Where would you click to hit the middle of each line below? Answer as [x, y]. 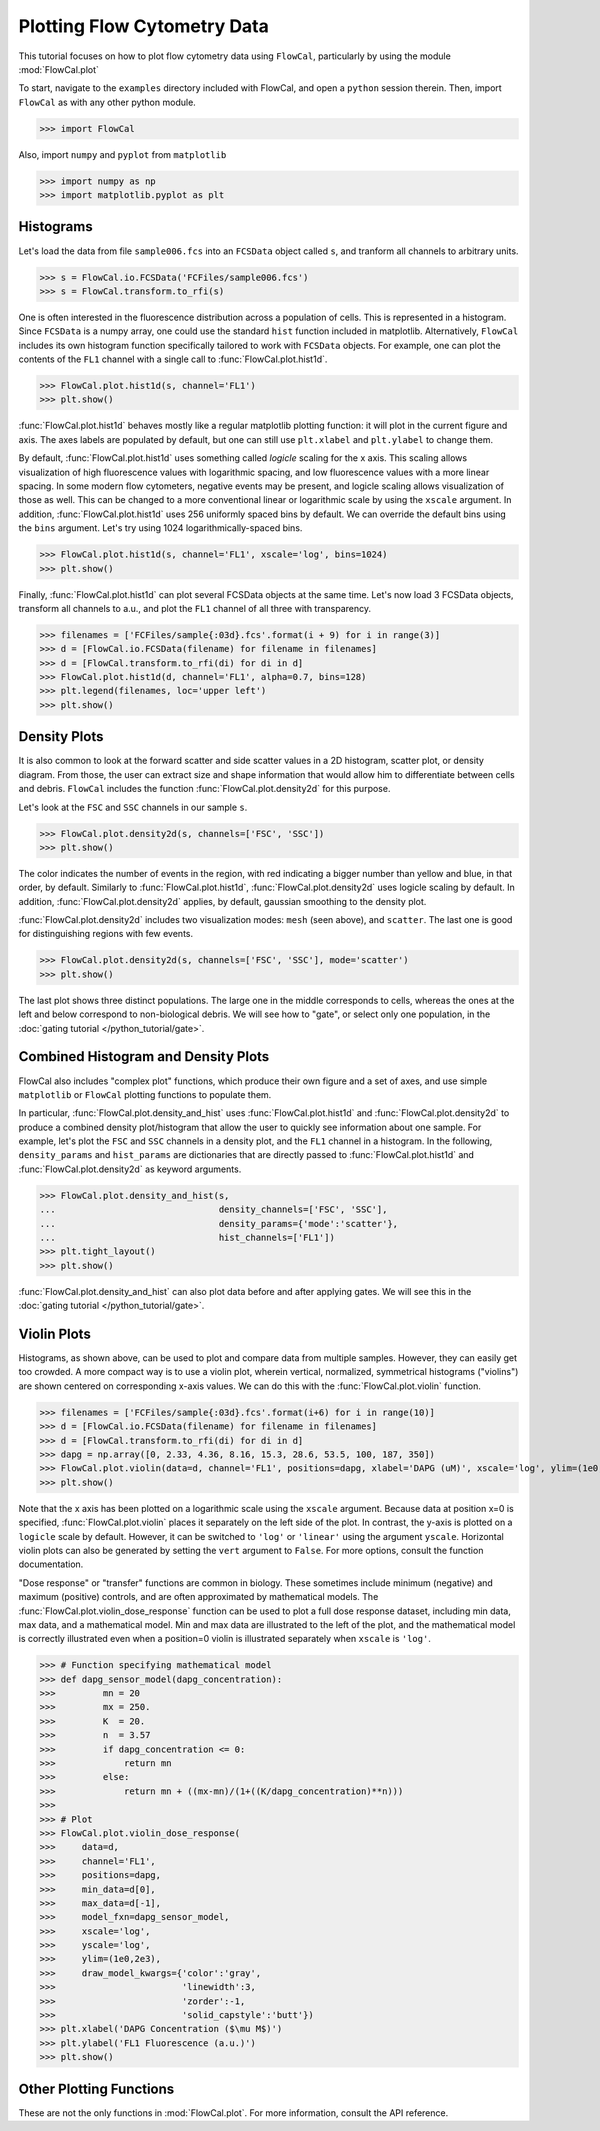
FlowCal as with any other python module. [107, 102]
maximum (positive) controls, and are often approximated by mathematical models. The [198, 1597]
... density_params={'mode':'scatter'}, [219, 1223]
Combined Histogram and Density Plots [144, 1056]
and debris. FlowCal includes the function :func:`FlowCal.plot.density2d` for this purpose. [204, 789]
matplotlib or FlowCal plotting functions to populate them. [145, 1094]
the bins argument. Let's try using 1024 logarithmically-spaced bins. [160, 528]
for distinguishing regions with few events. [106, 934]
